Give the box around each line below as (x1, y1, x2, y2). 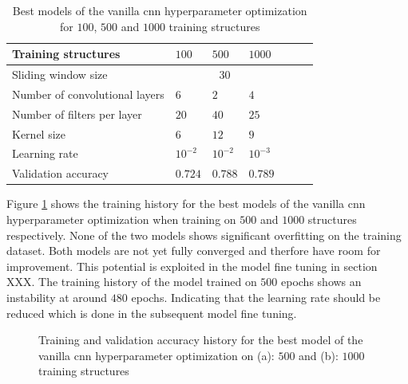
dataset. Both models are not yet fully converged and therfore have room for (6, 242, 381, 259)
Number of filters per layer (12, 105, 142, 122)
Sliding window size (12, 66, 108, 83)
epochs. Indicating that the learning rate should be (131, 288, 381, 305)
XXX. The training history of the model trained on (6, 273, 257, 290)
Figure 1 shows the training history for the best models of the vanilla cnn (6, 195, 366, 212)
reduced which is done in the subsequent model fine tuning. (6, 304, 297, 321)
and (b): (299, 347, 339, 363)
